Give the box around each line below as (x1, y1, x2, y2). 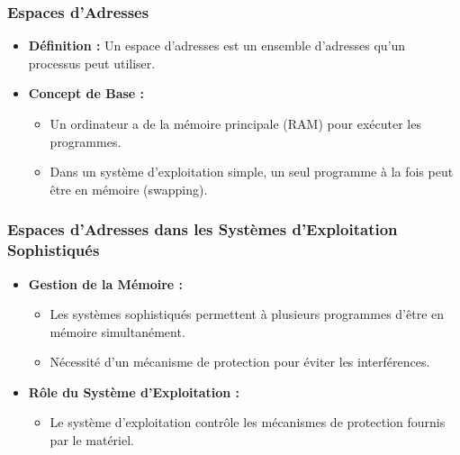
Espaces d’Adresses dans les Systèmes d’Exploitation (7, 218, 398, 241)
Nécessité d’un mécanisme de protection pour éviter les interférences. (50, 352, 430, 371)
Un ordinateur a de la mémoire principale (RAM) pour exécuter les (50, 114, 421, 132)
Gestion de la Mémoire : (28, 274, 184, 293)
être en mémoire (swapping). (50, 179, 208, 198)
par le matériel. (50, 431, 135, 450)
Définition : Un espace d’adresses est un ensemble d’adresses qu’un (28, 36, 406, 55)
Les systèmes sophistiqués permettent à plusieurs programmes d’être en (50, 305, 445, 323)
